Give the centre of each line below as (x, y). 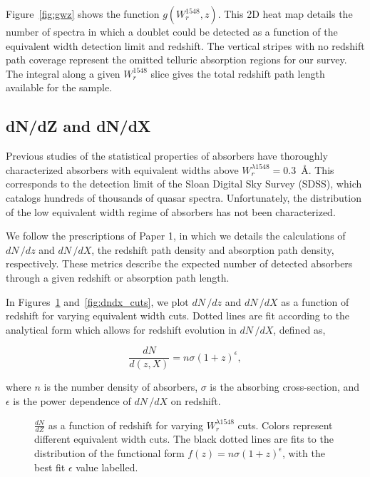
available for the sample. (59, 87)
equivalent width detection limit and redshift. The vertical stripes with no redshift (185, 45)
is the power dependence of (72, 400)
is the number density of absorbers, (121, 387)
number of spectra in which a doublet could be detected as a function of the (172, 31)
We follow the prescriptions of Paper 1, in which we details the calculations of (176, 236)
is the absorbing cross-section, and (285, 387)
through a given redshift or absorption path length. (118, 277)
